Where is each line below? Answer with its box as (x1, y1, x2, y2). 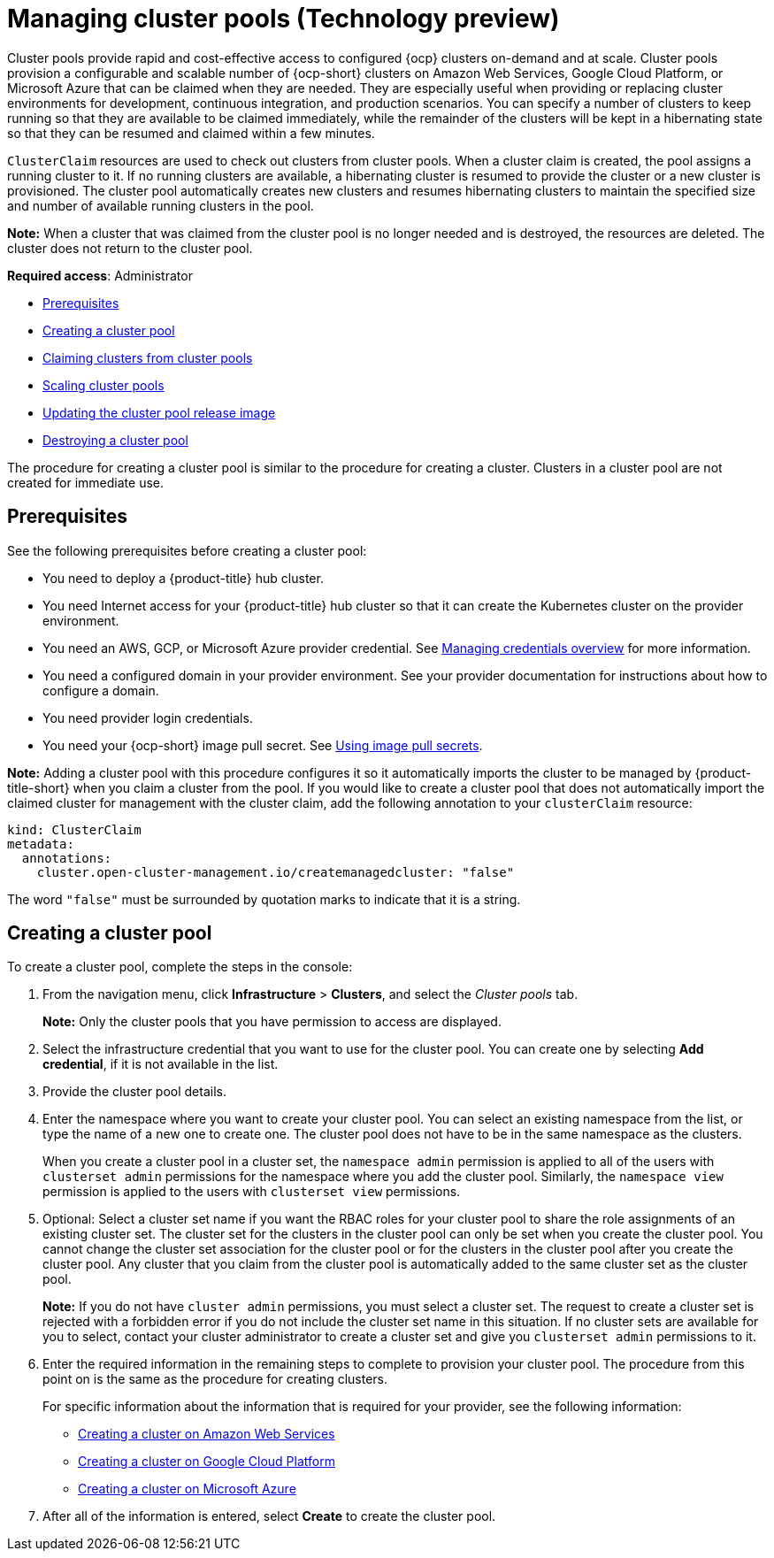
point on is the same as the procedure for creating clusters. (42, 1371, 388, 1387)
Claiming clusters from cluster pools (42, 349, 253, 365)
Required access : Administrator (7, 267, 193, 283)
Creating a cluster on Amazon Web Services (78, 1426, 335, 1442)
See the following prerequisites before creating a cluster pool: (7, 542, 367, 558)
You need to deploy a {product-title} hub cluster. (42, 570, 324, 586)
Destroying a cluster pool (42, 432, 188, 448)
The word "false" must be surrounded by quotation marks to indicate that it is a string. (7, 891, 521, 907)
